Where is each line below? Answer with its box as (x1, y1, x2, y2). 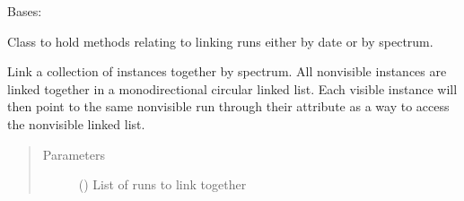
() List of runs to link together (78, 175, 247, 194)
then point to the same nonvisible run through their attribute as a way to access (7, 97, 450, 116)
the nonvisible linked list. (7, 114, 145, 133)
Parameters (42, 144, 105, 163)
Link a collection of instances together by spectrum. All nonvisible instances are (7, 62, 447, 81)
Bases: (7, 2, 42, 20)
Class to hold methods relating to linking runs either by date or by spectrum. (7, 31, 433, 50)
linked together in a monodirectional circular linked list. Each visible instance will (7, 79, 458, 98)
